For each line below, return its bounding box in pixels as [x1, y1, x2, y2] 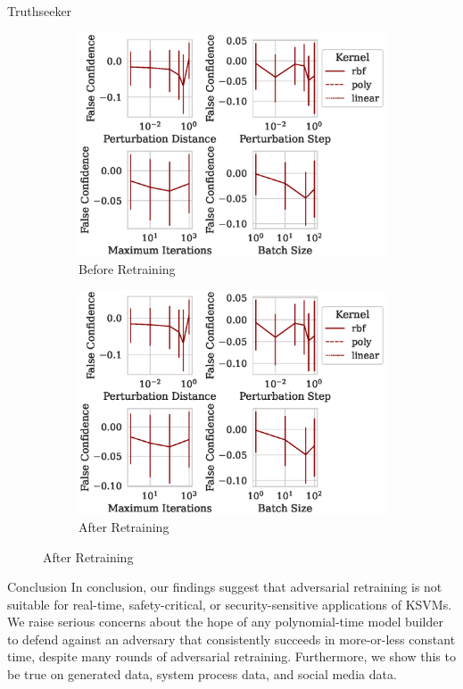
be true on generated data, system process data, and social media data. [7, 665, 397, 684]
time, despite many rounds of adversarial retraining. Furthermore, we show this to [7, 647, 456, 666]
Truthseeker [7, 2, 72, 20]
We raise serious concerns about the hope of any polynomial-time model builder [7, 612, 443, 631]
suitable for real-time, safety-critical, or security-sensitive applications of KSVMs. [7, 594, 452, 613]
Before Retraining [79, 259, 176, 278]
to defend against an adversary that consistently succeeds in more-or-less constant [7, 629, 456, 648]
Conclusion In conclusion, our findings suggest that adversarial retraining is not [7, 577, 442, 596]
